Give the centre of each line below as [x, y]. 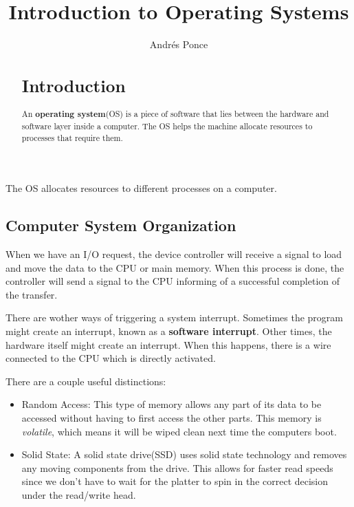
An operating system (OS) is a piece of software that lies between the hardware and [175, 114]
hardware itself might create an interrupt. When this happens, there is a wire [168, 344]
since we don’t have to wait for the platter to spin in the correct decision [175, 481]
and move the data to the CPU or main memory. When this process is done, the [175, 267]
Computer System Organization [121, 225]
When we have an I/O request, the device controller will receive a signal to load [174, 254]
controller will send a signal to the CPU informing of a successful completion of [173, 281]
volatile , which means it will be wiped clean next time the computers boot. [179, 431]
